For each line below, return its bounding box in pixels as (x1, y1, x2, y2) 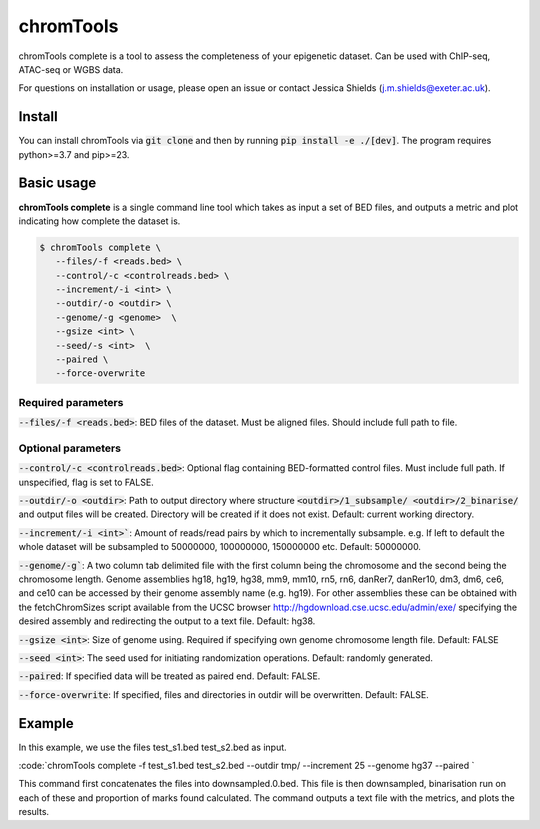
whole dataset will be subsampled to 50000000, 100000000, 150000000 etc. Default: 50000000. (18, 541, 422, 553)
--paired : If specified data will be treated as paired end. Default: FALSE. (18, 670, 321, 682)
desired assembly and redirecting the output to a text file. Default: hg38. (18, 615, 316, 627)
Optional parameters (18, 441, 122, 455)
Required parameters (18, 395, 124, 409)
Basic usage (18, 175, 97, 192)
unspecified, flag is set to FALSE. (18, 476, 154, 488)
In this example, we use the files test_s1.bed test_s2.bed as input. (18, 741, 287, 753)
